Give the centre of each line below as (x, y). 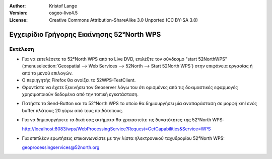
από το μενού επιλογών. (47, 73)
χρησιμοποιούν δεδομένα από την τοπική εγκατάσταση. (80, 94)
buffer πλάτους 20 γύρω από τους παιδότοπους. (73, 110)
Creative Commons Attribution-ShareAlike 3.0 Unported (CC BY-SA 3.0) (124, 20)
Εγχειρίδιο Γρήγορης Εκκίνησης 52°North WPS (85, 34)
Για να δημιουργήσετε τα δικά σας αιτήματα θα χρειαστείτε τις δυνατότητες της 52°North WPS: (123, 120)
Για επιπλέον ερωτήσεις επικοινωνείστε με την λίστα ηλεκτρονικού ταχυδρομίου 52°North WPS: (123, 138)
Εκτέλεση (22, 49)
